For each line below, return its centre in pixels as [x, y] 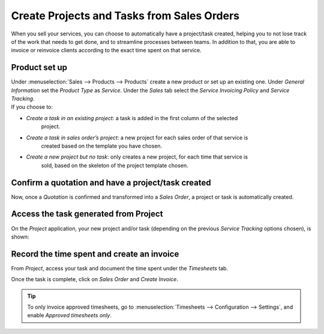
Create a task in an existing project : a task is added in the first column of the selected [132, 118]
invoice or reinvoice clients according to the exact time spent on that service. [106, 50]
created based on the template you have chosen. [102, 146]
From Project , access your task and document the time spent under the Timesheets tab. [119, 268]
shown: [20, 237]
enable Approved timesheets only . [70, 315]
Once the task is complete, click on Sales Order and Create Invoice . [94, 279]
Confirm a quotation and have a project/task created [111, 182]
